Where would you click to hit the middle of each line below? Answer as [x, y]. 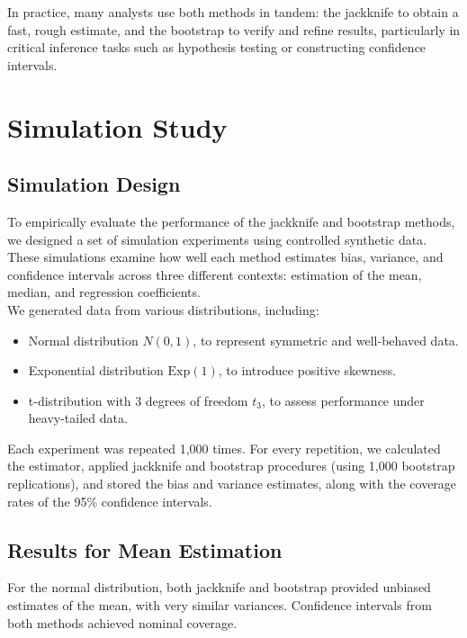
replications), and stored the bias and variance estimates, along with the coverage [232, 484]
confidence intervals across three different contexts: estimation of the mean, [215, 274]
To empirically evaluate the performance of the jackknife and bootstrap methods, [231, 221]
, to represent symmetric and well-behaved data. [326, 340]
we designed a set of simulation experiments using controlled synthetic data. [217, 239]
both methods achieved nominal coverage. [122, 622]
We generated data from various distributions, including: [163, 309]
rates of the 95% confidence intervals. [110, 501]
